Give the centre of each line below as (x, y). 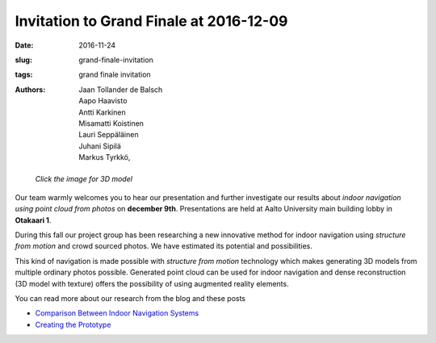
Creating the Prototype (73, 324)
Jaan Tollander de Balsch (121, 90)
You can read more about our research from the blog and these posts (130, 298)
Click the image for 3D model (84, 179)
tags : (24, 75)
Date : (24, 45)
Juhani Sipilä (100, 146)
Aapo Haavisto (103, 101)
